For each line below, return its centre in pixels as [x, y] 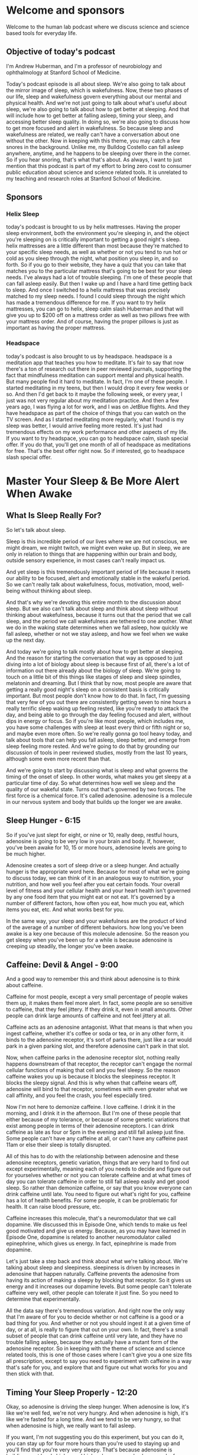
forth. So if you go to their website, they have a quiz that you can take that [96, 265]
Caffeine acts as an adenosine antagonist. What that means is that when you [99, 1027]
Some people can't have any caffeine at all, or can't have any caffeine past [97, 1139]
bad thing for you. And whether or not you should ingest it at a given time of [98, 1323]
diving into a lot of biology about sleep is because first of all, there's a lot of [98, 664]
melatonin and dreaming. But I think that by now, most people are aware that [99, 683]
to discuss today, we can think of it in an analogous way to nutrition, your [95, 878]
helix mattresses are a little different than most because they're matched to [98, 246]
